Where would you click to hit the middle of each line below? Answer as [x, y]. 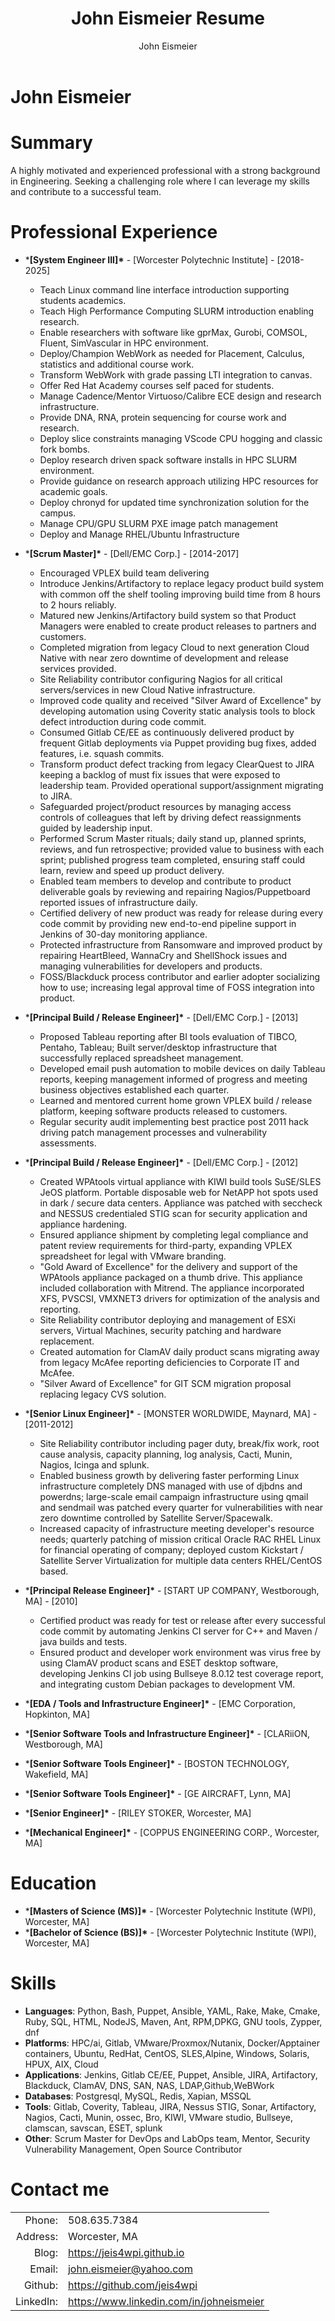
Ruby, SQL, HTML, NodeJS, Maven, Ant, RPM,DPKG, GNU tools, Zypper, [173, 2021]
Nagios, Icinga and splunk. [94, 1464]
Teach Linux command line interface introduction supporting [164, 289]
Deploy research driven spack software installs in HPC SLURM [168, 459]
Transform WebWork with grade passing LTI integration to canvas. [176, 374]
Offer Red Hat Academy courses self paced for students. [157, 385]
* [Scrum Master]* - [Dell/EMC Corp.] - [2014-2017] [132, 553]
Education [53, 1883]
